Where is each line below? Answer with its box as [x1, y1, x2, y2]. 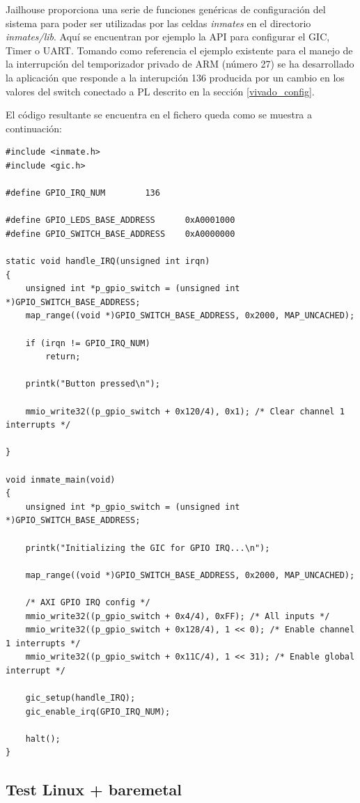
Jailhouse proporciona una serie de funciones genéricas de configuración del [6, 2, 326, 16]
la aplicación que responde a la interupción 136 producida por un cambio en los [6, 70, 345, 84]
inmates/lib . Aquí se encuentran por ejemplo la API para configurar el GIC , [6, 29, 330, 44]
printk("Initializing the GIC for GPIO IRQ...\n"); [25, 543, 270, 553]
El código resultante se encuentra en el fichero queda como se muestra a [6, 107, 313, 122]
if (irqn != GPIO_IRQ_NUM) [25, 338, 150, 348]
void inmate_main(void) [6, 474, 116, 485]
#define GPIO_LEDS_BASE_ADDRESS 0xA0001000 [6, 215, 235, 226]
